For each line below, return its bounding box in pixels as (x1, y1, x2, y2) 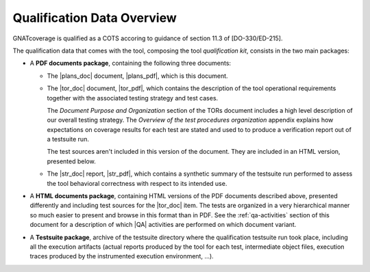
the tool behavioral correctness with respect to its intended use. (47, 179, 227, 187)
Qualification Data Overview (12, 10, 177, 25)
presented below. (47, 157, 96, 165)
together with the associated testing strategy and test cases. (47, 94, 219, 102)
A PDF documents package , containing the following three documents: (29, 59, 232, 68)
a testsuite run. (47, 135, 89, 144)
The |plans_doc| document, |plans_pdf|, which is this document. (47, 72, 229, 80)
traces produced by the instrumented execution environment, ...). (29, 252, 214, 260)
